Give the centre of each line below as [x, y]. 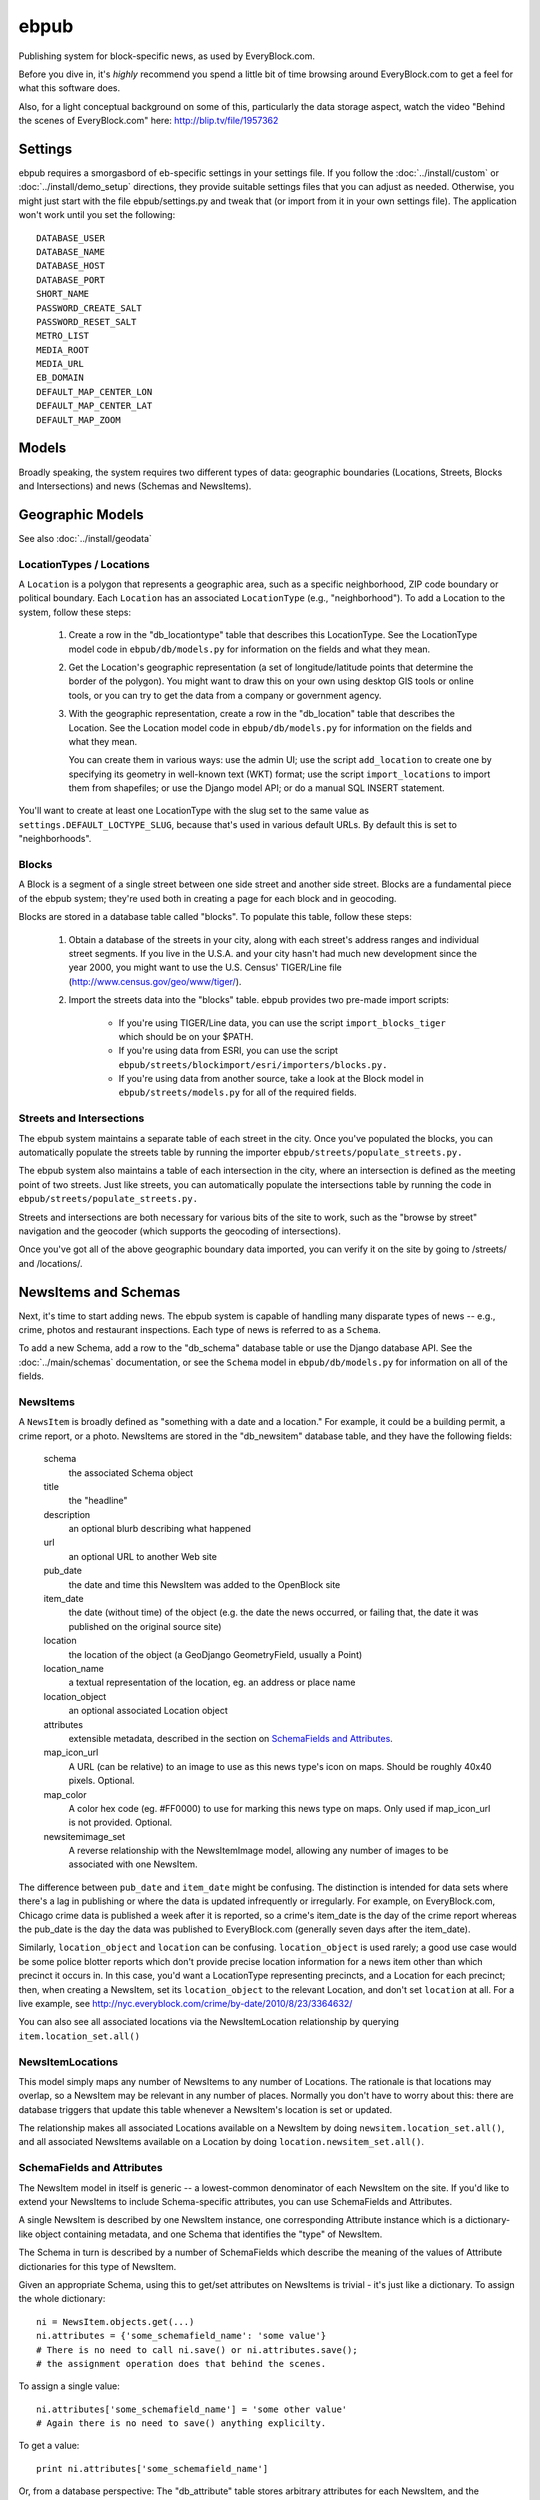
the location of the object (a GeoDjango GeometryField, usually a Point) [215, 1654]
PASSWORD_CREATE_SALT [89, 308]
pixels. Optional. [101, 1781]
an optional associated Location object [148, 1711]
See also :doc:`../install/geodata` [85, 538]
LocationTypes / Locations [84, 564]
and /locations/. [51, 1263]
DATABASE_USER [70, 238]
